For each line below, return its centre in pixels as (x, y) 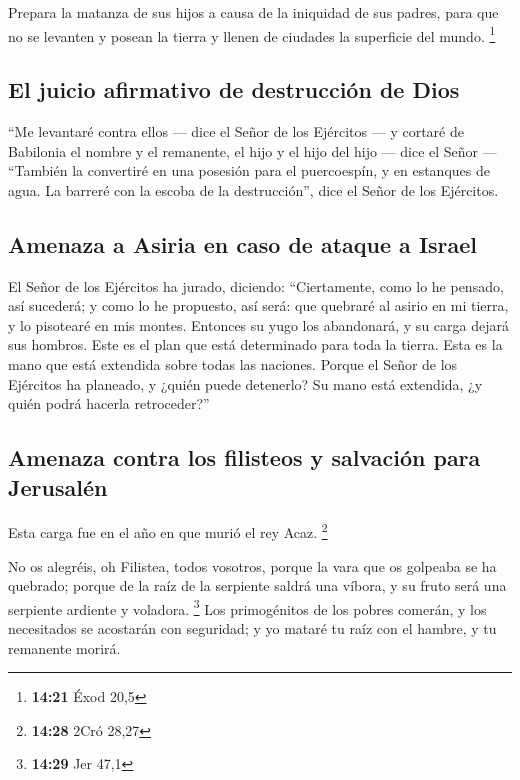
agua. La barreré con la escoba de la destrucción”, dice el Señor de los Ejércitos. (253, 189)
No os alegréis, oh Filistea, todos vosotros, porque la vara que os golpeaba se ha (252, 565)
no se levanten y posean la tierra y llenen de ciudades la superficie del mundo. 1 (252, 34)
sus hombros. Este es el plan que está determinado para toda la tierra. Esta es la (255, 344)
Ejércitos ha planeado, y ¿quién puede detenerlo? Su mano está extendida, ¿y (245, 383)
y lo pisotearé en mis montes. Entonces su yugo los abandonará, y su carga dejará (258, 324)
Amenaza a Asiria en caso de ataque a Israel (243, 243)
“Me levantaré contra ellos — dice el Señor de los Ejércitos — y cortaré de (236, 131)
